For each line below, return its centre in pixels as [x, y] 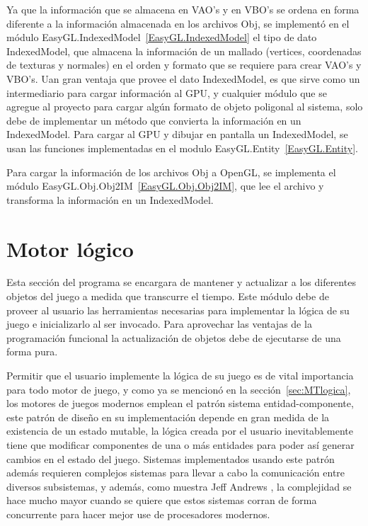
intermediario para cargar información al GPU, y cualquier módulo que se [167, 92]
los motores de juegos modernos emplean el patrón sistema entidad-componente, [180, 403]
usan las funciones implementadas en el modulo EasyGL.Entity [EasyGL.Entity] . [182, 148]
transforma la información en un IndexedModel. [110, 199]
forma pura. [32, 351]
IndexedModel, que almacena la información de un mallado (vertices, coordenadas [184, 51]
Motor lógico [70, 248]
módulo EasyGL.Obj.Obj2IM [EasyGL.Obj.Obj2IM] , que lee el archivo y [165, 186]
